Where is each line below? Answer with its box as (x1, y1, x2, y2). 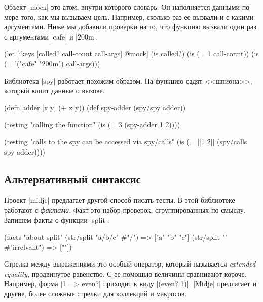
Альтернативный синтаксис (4, 171, 141, 186)
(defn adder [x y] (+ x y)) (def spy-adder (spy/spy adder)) (4, 102, 186, 112)
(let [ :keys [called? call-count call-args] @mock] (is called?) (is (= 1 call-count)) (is (4, 48, 259, 59)
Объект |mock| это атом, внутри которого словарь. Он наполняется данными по (4, 2, 250, 12)
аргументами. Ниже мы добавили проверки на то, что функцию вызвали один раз (4, 21, 256, 32)
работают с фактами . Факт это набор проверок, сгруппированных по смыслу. (4, 204, 246, 215)
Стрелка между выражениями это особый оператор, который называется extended (4, 258, 256, 269)
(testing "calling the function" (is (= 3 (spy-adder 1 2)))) (4, 119, 180, 130)
